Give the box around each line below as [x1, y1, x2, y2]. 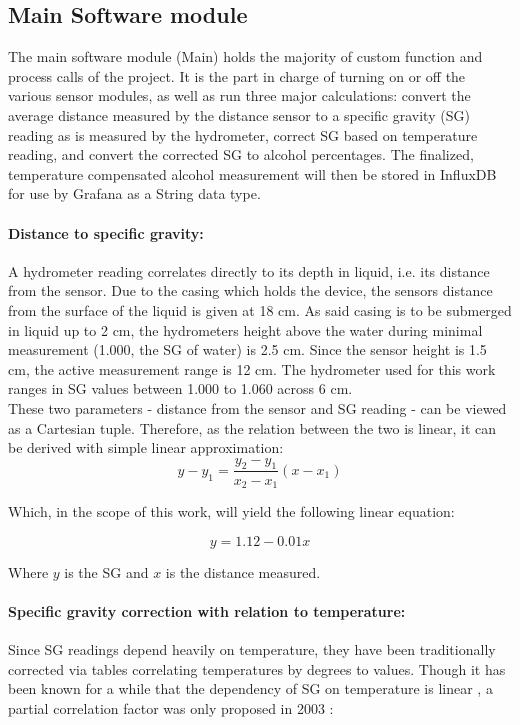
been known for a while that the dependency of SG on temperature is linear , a [8, 678, 493, 699]
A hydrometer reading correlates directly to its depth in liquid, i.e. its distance [8, 260, 490, 281]
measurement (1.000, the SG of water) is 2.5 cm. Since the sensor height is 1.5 [8, 339, 487, 360]
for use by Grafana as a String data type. [8, 183, 261, 204]
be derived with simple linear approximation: [8, 437, 284, 458]
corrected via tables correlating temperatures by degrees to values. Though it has [8, 658, 506, 679]
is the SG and [64, 561, 149, 582]
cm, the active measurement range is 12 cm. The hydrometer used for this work [8, 358, 496, 379]
